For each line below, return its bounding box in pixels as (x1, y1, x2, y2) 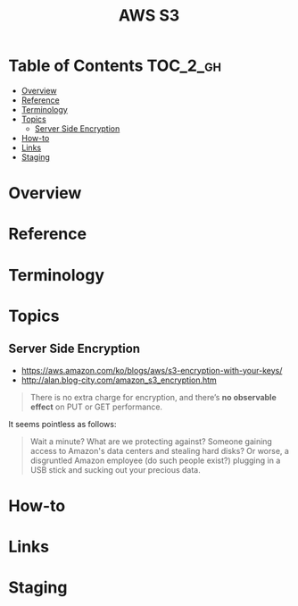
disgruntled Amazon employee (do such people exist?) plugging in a (29, 455, 281, 466)
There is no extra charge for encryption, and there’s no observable (29, 391, 277, 402)
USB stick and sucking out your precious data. (29, 464, 202, 475)
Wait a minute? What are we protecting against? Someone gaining (29, 435, 273, 447)
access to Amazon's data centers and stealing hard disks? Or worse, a (29, 445, 289, 456)
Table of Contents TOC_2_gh (8, 55, 222, 76)
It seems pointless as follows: (8, 418, 117, 429)
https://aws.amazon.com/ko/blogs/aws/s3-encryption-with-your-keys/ (21, 365, 283, 375)
